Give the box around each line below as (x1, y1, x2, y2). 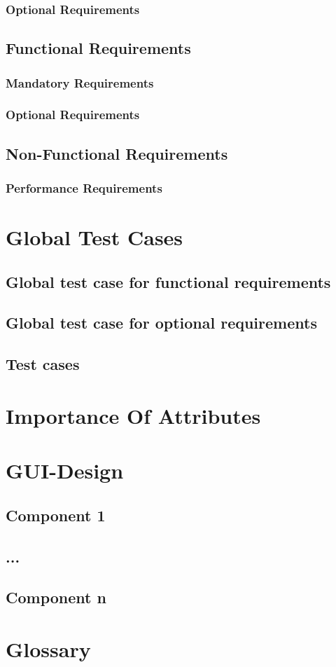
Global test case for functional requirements (6, 270, 331, 292)
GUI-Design (6, 456, 124, 485)
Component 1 (6, 504, 106, 525)
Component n (6, 586, 106, 608)
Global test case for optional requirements (6, 312, 317, 333)
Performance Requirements (6, 179, 162, 197)
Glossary (6, 634, 91, 663)
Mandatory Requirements (6, 74, 154, 91)
